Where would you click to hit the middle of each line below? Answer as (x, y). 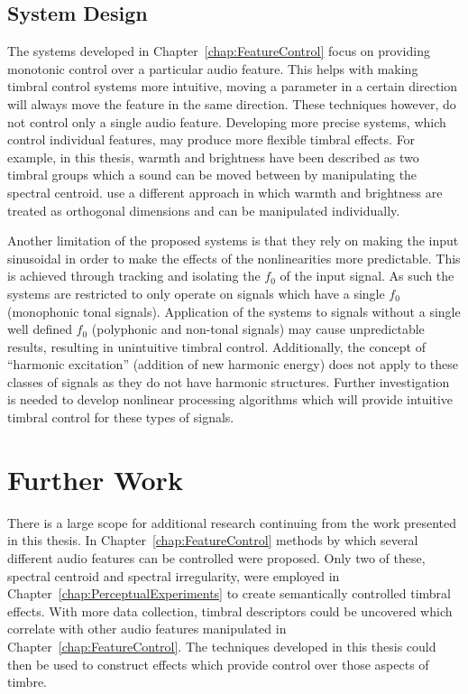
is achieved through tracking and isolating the (134, 276)
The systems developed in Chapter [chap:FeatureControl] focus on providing (219, 51)
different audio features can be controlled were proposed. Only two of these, (216, 557)
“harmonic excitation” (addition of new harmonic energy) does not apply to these (233, 364)
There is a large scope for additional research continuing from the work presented (232, 522)
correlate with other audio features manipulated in (147, 629)
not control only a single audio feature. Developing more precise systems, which (227, 121)
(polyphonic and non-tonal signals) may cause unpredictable (258, 329)
